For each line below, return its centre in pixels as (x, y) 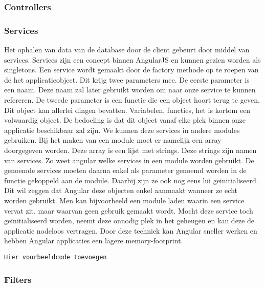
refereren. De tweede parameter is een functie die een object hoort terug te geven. (132, 100)
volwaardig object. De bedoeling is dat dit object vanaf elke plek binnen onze (125, 120)
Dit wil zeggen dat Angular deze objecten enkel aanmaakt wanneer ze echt (121, 190)
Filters (18, 279)
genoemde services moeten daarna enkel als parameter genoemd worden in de (125, 170)
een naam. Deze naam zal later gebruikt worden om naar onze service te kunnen (130, 90)
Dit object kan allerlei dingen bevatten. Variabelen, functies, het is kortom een (127, 110)
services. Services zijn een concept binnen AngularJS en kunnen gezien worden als (132, 59)
